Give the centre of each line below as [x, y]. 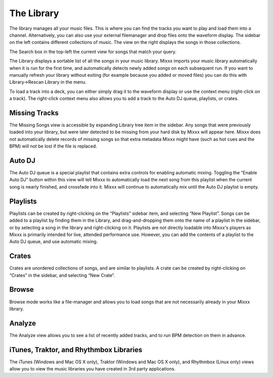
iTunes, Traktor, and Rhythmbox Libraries [76, 349]
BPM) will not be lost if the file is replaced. [53, 146]
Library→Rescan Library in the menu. [48, 82]
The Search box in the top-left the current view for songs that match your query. [93, 52]
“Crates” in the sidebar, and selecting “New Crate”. [62, 275]
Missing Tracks [34, 113]
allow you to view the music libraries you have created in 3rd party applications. [93, 369]
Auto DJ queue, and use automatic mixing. [54, 242]
